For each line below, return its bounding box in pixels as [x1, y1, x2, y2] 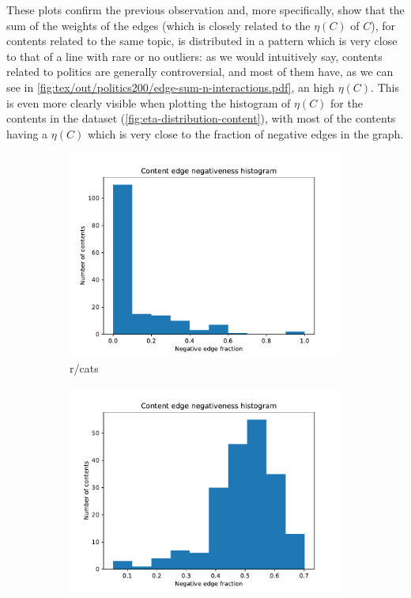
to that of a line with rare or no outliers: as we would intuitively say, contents [6, 47, 383, 64]
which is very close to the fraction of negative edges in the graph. [87, 125, 404, 142]
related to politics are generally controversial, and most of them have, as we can [6, 63, 394, 80]
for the [330, 94, 363, 111]
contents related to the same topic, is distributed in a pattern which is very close [6, 32, 398, 49]
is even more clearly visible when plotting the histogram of [6, 94, 291, 111]
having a [6, 125, 48, 142]
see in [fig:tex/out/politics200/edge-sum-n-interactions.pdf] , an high [6, 78, 334, 95]
